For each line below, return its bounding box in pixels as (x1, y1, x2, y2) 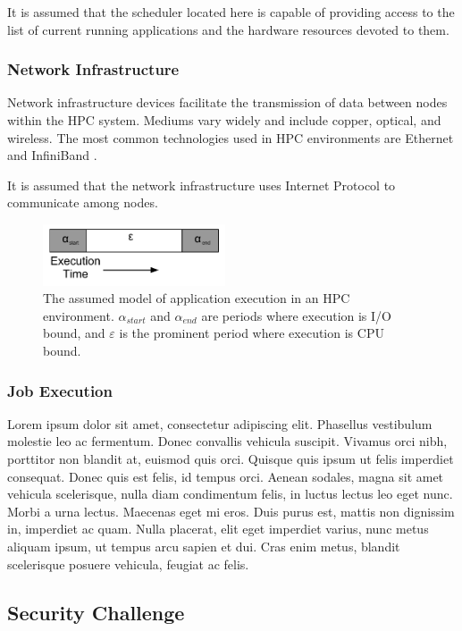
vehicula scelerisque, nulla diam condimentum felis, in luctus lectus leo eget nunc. (7, 484, 453, 503)
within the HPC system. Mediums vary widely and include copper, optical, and (7, 111, 441, 129)
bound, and (43, 324, 105, 342)
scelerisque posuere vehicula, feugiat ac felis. (7, 554, 249, 573)
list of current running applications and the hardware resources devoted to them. (7, 20, 449, 38)
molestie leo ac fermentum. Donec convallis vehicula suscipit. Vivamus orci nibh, (7, 432, 448, 450)
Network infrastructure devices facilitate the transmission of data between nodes (7, 93, 448, 112)
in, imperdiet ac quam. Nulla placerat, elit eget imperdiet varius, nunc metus (7, 519, 429, 538)
